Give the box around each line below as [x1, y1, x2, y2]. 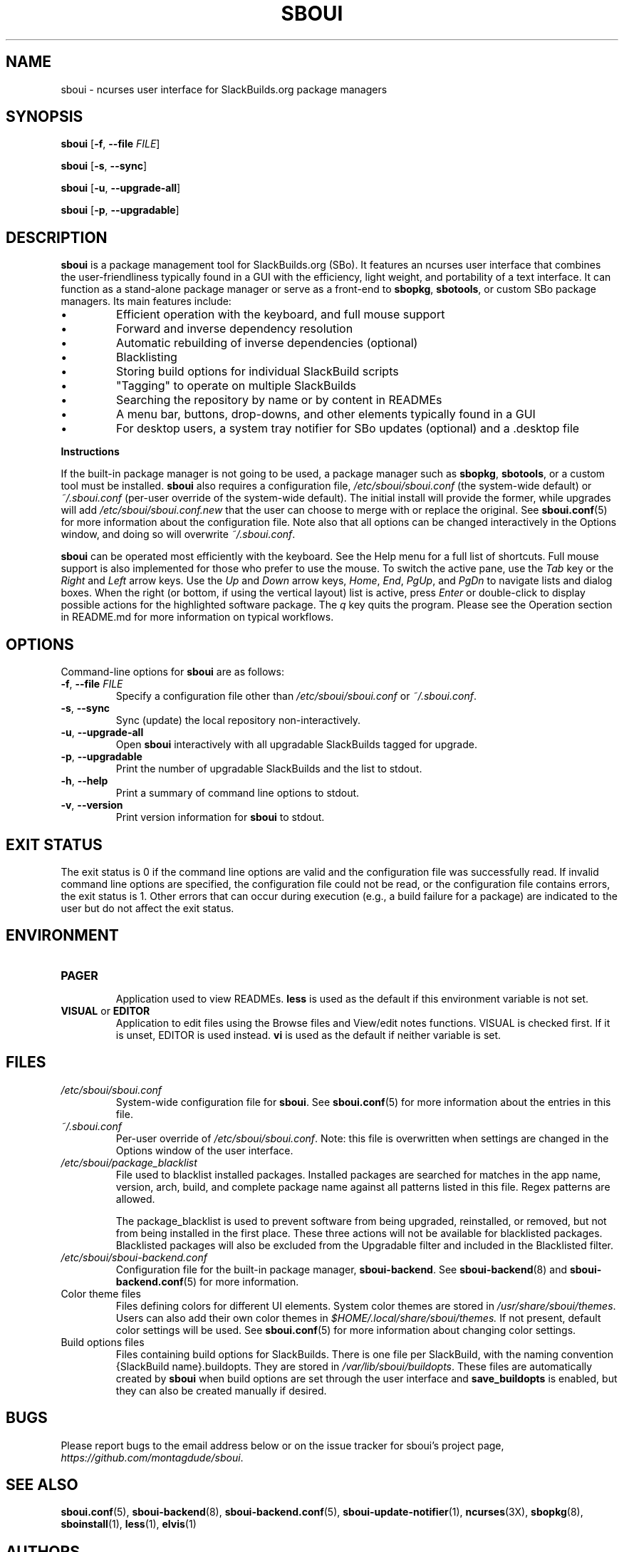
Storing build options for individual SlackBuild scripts [116, 364, 399, 379]
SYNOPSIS [6, 108, 83, 126]
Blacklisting [116, 350, 177, 365]
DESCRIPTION [6, 228, 108, 247]
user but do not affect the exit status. [61, 901, 234, 914]
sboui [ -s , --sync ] [61, 160, 147, 172]
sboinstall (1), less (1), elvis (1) [61, 1518, 197, 1531]
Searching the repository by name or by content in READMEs [116, 393, 442, 408]
